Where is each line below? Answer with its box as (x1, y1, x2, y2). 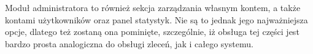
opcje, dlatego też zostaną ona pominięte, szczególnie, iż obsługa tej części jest (5, 25, 299, 38)
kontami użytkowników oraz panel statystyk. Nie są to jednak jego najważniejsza (5, 13, 308, 26)
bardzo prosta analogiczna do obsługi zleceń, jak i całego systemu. (5, 37, 253, 50)
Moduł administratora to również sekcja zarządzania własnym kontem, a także (5, 1, 301, 13)
